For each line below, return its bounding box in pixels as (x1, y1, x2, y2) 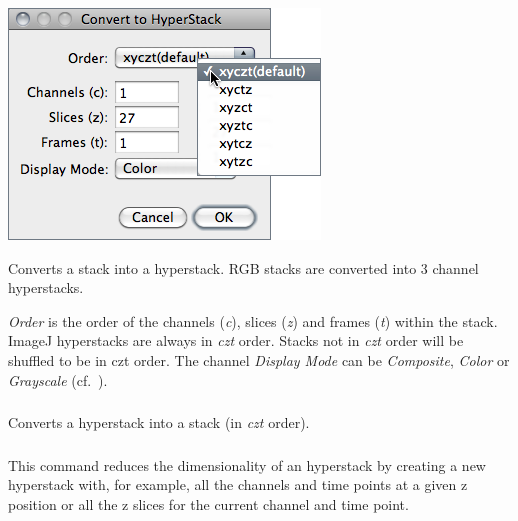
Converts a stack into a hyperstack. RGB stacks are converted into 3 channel (8, 257, 479, 278)
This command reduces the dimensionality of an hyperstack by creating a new (8, 454, 486, 475)
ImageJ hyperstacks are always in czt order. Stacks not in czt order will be (8, 330, 464, 351)
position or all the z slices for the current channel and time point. (8, 493, 409, 514)
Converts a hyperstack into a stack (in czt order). (8, 412, 310, 433)
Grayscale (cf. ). (8, 369, 108, 390)
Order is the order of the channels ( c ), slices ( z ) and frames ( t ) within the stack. (8, 310, 498, 331)
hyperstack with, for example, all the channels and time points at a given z (8, 474, 468, 495)
